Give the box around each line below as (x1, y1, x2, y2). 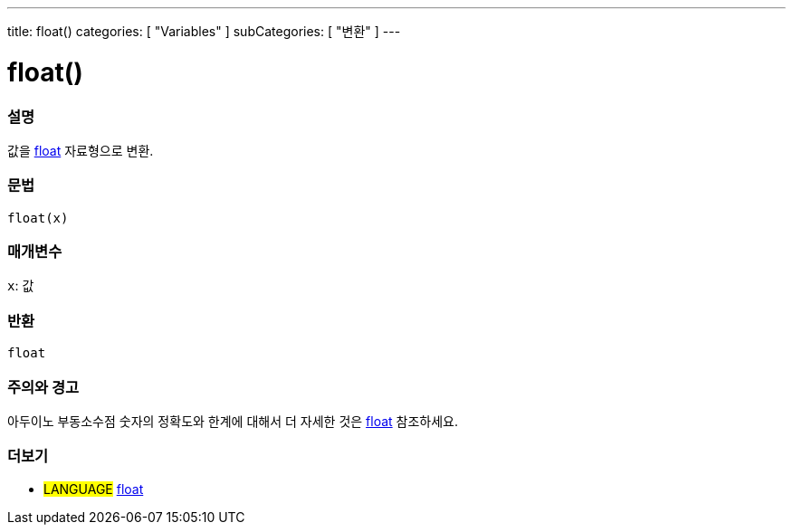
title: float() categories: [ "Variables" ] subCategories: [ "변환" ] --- (7, 24, 401, 39)
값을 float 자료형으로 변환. (7, 142, 154, 158)
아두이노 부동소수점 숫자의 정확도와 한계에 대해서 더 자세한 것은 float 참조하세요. (7, 413, 458, 429)
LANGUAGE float (43, 480, 144, 497)
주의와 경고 (7, 377, 80, 396)
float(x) (7, 210, 69, 225)
